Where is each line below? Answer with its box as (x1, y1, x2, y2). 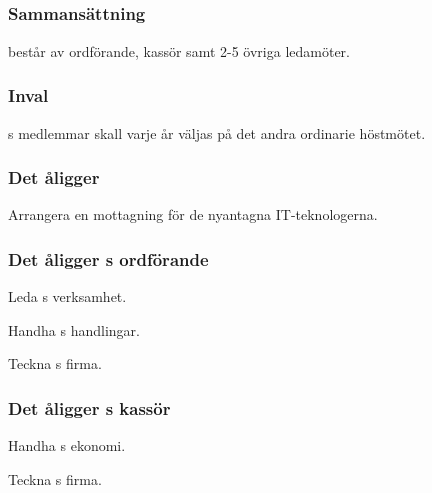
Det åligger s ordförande (8, 246, 209, 271)
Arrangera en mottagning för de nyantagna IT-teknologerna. (8, 204, 378, 225)
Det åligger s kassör (8, 395, 171, 420)
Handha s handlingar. (8, 319, 140, 340)
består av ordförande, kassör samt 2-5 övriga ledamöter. (8, 40, 350, 61)
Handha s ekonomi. (8, 435, 126, 456)
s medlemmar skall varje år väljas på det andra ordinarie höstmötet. (8, 122, 426, 143)
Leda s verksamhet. (8, 286, 127, 307)
